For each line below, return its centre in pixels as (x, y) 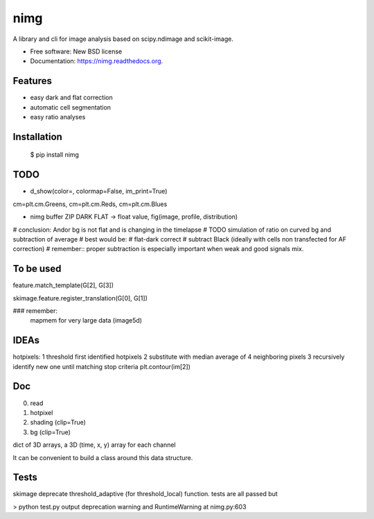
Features (32, 81)
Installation (37, 136)
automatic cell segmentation (70, 107)
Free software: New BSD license (76, 51)
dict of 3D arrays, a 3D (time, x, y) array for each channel (94, 445)
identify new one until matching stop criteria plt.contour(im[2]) (101, 366)
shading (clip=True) (58, 423)
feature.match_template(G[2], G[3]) (63, 285)
